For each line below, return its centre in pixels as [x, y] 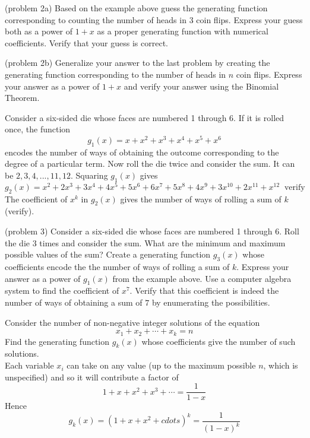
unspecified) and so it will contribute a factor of [92, 377]
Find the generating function [57, 341]
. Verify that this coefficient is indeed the [204, 291]
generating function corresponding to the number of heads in [116, 74]
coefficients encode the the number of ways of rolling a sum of [117, 267]
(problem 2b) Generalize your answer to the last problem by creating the [137, 63]
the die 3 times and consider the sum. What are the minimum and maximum [145, 242]
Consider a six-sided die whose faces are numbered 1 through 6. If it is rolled [145, 117]
